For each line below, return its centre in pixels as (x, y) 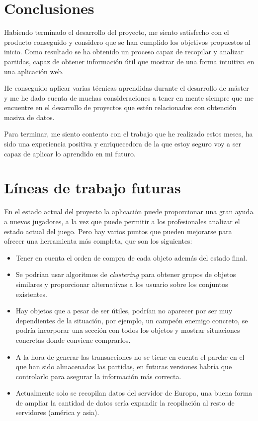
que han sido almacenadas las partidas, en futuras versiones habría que (124, 366)
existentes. (31, 294)
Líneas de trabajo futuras (92, 188)
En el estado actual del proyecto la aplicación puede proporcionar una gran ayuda (129, 211)
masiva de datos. (29, 117)
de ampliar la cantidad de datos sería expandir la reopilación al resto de (125, 402)
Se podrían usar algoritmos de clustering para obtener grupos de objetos (126, 274)
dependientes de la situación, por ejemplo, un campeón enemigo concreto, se (132, 320)
